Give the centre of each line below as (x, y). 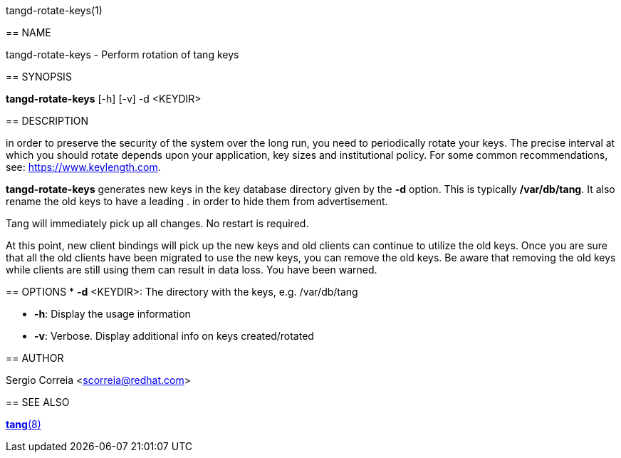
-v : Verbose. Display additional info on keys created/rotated (174, 336)
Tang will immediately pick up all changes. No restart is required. (157, 223)
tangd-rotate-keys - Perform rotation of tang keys (122, 54)
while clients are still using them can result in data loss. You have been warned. (192, 270)
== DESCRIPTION (47, 121)
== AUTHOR (35, 358)
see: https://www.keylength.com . (83, 167)
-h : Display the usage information (113, 314)
